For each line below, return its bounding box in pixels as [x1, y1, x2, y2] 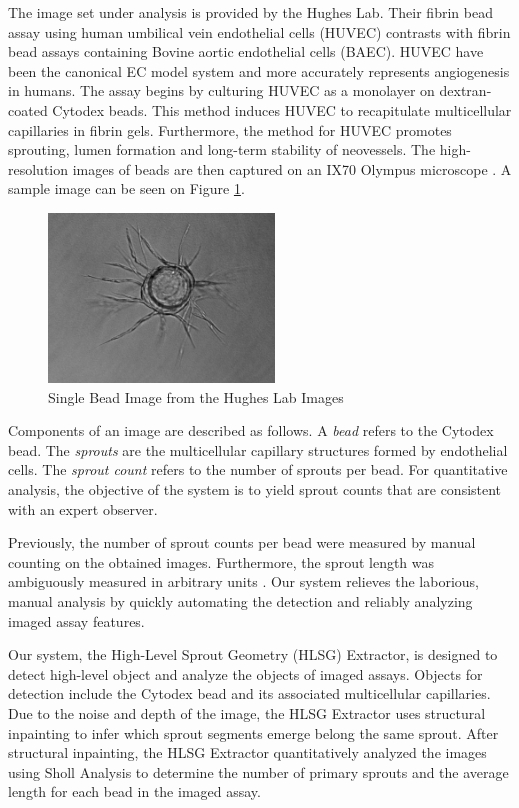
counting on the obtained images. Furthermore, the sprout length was [8, 551, 435, 572]
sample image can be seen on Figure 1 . [8, 178, 245, 199]
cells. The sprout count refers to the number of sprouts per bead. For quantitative [8, 459, 508, 480]
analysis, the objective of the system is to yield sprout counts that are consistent [8, 478, 502, 499]
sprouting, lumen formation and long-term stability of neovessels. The [8, 139, 436, 160]
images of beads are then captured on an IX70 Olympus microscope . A [72, 158, 512, 179]
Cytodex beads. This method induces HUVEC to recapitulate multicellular [52, 99, 512, 120]
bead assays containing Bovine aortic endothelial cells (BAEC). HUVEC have [8, 41, 484, 62]
